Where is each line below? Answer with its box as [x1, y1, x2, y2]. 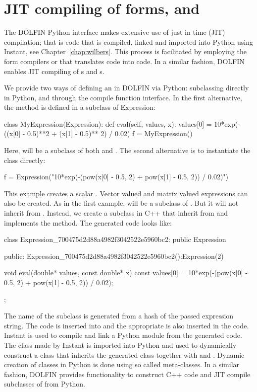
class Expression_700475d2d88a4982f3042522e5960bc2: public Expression [4, 234, 226, 244]
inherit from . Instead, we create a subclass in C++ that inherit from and [4, 208, 228, 218]
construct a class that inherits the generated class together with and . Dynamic [4, 349, 245, 360]
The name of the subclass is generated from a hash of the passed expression [4, 311, 234, 321]
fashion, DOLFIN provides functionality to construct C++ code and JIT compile [4, 369, 251, 379]
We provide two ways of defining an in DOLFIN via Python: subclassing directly [4, 82, 249, 93]
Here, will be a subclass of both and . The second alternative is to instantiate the [4, 145, 251, 156]
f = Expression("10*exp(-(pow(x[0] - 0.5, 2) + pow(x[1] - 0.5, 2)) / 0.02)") [4, 171, 229, 182]
